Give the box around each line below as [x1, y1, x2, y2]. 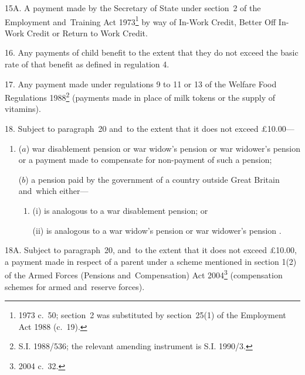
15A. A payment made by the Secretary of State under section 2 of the [5, 2, 261, 13]
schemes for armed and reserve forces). [5, 280, 145, 292]
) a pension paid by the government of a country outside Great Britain [25, 173, 280, 185]
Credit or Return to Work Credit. [26, 26, 148, 39]
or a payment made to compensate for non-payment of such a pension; [18, 154, 272, 166]
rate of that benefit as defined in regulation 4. [5, 58, 170, 70]
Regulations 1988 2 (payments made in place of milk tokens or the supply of [5, 90, 275, 103]
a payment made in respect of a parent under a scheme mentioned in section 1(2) [5, 255, 297, 267]
